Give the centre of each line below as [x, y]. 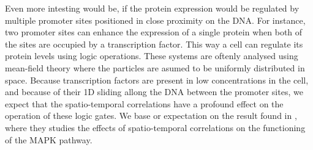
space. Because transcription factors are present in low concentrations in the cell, [157, 80]
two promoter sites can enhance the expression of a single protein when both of [154, 32]
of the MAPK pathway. [49, 139]
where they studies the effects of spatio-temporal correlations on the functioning [155, 127]
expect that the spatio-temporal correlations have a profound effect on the [144, 103]
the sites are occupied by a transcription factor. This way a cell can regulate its [154, 44]
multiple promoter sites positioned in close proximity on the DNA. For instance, [155, 20]
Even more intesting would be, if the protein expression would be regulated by [152, 8]
